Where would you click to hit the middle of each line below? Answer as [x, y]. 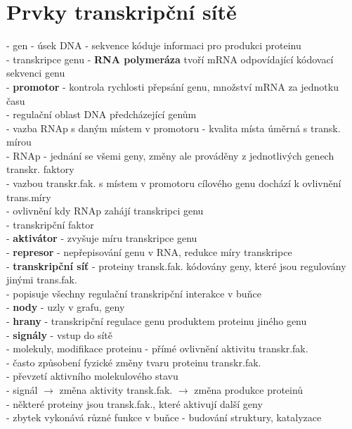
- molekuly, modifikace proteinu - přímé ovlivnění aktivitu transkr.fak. [157, 348]
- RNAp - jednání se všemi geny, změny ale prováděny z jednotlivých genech [170, 155]
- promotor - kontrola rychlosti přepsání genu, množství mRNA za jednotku [172, 86]
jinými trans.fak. [42, 280]
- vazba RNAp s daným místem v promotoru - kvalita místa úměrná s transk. [174, 128]
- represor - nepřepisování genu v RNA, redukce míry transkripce [149, 252]
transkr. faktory [40, 169]
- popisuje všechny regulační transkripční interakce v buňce [134, 293]
